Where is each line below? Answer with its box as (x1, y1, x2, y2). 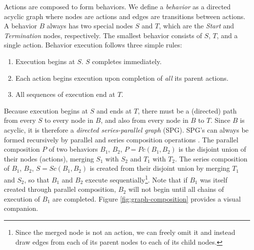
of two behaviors (48, 144, 98, 154)
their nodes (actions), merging (4, 153, 94, 163)
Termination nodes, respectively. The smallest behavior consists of (4, 30, 202, 40)
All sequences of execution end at (15, 89, 115, 99)
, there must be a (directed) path (138, 105, 237, 115)
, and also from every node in (101, 115, 189, 125)
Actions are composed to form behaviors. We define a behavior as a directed (4, 1, 231, 11)
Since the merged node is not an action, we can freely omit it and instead (15, 227, 235, 237)
